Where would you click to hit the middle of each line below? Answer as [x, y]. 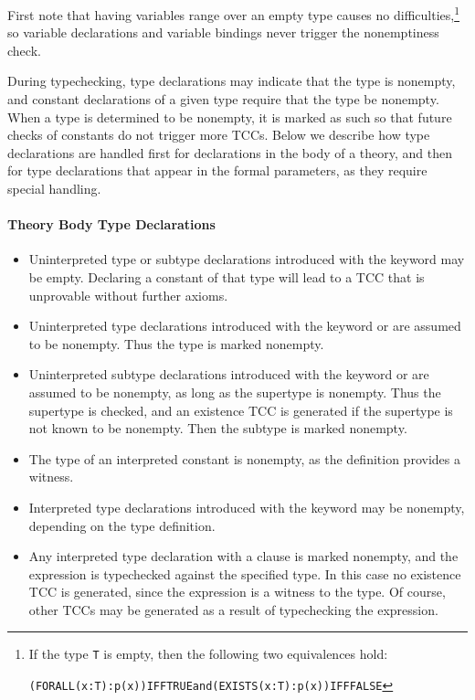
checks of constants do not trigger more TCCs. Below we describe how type [219, 135]
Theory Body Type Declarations [111, 224]
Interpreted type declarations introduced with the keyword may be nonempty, [247, 507]
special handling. [54, 188]
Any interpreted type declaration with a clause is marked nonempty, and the [243, 556]
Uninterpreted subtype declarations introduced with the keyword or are [229, 374]
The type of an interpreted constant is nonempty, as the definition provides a [244, 458]
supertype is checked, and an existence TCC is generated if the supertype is [241, 410]
